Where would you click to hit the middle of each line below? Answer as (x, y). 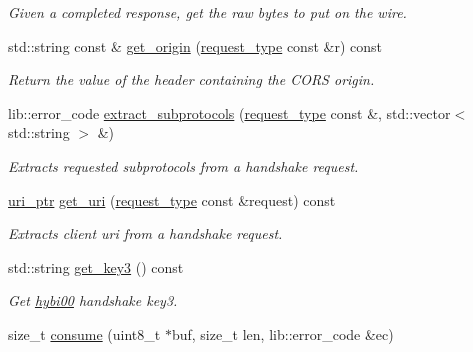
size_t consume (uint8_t (84, 333)
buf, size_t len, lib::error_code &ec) (282, 333)
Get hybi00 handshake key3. (93, 300)
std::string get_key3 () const (96, 266)
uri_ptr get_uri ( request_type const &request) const (172, 199)
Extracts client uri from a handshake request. (145, 233)
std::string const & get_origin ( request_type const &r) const (195, 45)
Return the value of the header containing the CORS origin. (191, 79)
